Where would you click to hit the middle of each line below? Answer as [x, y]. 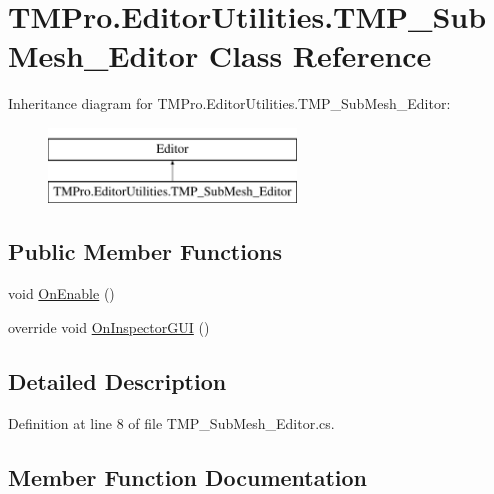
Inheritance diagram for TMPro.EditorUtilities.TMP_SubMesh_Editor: [229, 103]
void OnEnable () [61, 293]
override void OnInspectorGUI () [109, 326]
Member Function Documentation [188, 476]
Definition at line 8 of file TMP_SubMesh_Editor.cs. [171, 422]
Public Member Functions [145, 251]
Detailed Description [117, 380]
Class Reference [320, 55]
